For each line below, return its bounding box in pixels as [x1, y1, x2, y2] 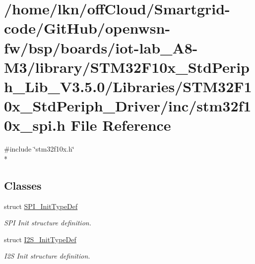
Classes [4, 177, 42, 193]
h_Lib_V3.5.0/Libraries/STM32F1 [4, 76, 252, 96]
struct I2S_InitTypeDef [4, 234, 76, 244]
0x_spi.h [4, 115, 65, 135]
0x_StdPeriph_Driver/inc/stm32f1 [4, 96, 252, 116]
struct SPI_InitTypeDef [4, 201, 78, 211]
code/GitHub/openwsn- [4, 18, 171, 38]
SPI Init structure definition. [4, 217, 91, 228]
